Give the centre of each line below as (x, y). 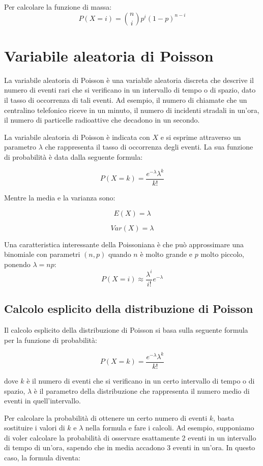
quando (120, 254)
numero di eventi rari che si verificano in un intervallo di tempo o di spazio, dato (130, 90)
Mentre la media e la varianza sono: (60, 198)
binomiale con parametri (42, 254)
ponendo (17, 264)
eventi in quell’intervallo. (42, 401)
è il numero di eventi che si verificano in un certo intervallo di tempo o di (141, 380)
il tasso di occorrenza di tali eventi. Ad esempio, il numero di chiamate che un (126, 99)
